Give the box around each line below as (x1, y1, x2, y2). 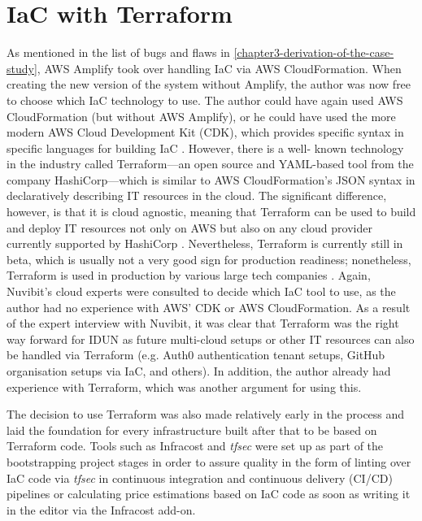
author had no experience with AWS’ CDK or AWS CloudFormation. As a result (7, 298, 411, 315)
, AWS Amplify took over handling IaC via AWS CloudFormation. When (37, 59, 402, 76)
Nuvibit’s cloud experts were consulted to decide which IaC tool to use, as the (7, 283, 396, 300)
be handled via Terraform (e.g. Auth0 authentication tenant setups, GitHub (7, 346, 385, 363)
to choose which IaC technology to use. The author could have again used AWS (7, 91, 403, 108)
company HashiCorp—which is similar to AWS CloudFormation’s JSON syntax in (7, 171, 415, 188)
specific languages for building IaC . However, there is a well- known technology (7, 139, 404, 156)
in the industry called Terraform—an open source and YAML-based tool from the (7, 155, 414, 172)
